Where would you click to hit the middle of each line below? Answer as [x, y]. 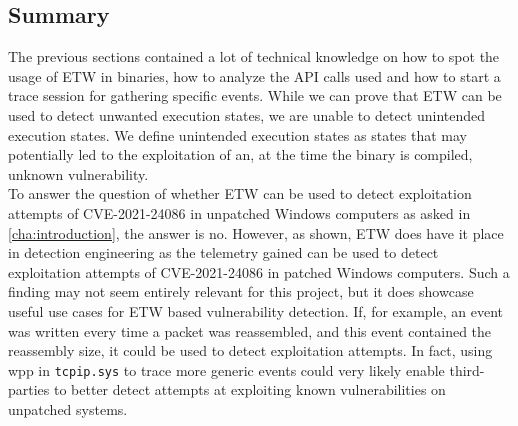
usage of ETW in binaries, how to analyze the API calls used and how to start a [254, 75]
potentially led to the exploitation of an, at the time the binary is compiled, [240, 154]
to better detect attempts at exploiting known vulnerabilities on [250, 389]
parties [29, 389]
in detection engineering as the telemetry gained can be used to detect [223, 252]
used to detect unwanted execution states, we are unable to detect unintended [247, 114]
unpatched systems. [68, 408]
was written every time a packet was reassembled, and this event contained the [250, 330]
